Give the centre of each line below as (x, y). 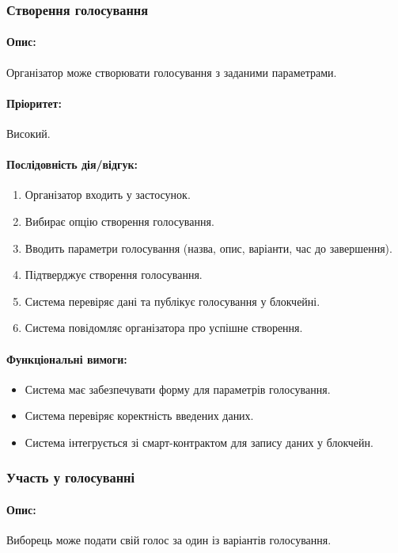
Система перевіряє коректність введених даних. (139, 416)
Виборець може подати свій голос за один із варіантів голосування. (169, 540)
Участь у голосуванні (71, 477)
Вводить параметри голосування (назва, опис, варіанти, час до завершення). (208, 248)
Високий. (28, 133)
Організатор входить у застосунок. (108, 195)
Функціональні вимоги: (67, 358)
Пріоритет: (34, 103)
